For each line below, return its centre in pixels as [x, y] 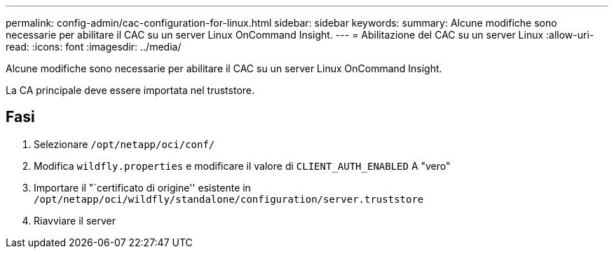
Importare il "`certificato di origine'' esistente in [142, 187]
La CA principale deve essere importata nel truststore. [130, 90]
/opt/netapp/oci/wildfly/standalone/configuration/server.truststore [229, 199]
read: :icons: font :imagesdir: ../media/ [94, 47]
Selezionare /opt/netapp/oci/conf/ [124, 144]
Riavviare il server [75, 220]
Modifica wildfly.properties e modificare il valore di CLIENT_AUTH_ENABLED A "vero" [242, 166]
